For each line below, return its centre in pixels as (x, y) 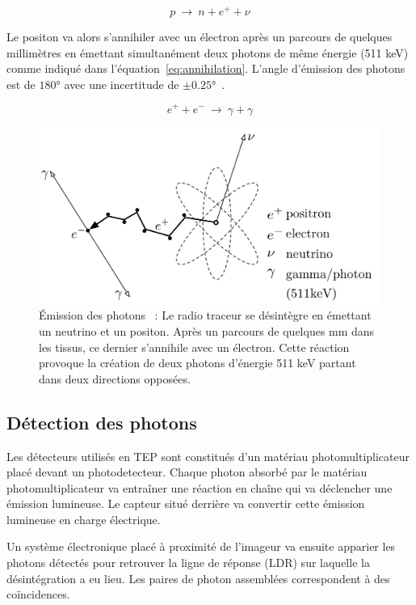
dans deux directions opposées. (115, 378)
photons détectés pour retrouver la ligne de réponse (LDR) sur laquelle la (188, 563)
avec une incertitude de (122, 84)
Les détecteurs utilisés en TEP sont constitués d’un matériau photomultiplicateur (208, 456)
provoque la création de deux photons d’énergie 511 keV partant (197, 363)
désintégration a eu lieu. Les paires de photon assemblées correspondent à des (198, 578)
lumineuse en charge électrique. (84, 519)
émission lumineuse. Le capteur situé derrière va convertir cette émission (186, 503)
